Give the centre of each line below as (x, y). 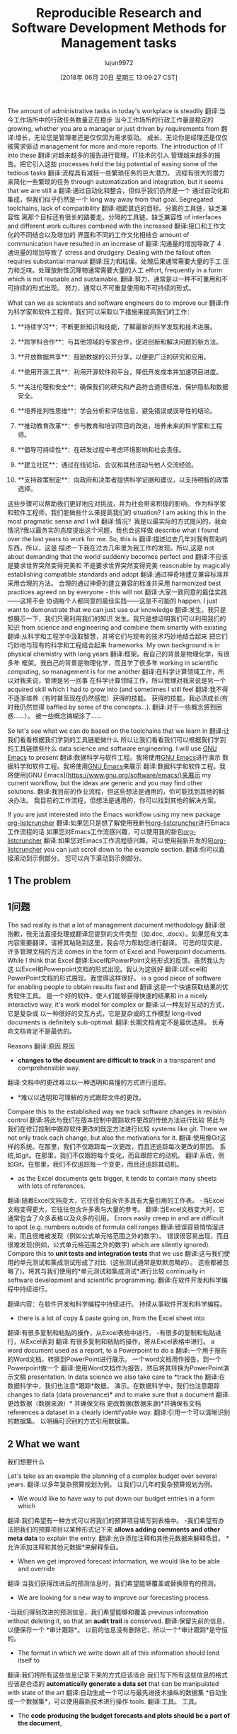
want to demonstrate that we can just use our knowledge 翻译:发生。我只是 (117, 609)
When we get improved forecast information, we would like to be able (119, 1561)
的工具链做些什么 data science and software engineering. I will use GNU (112, 748)
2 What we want (44, 1444)
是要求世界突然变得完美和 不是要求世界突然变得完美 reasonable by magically (119, 565)
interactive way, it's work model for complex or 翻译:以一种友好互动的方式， (118, 1005)
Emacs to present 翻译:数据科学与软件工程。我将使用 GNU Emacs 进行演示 (114, 757)
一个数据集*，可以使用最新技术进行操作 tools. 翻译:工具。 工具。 (107, 1701)
